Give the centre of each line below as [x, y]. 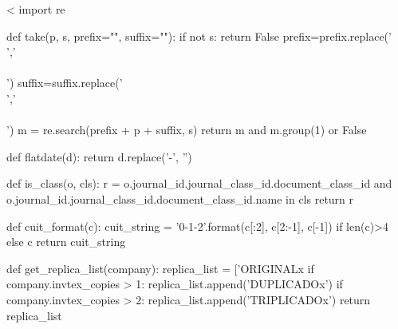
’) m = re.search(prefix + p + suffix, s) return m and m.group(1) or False [187, 130]
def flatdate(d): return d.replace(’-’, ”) [99, 156]
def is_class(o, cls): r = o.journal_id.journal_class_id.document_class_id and [199, 183]
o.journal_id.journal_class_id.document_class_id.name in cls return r [180, 198]
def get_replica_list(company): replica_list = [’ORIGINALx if [160, 268]
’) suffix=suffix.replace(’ [65, 83]
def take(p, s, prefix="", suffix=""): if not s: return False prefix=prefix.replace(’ [199, 36]
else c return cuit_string [66, 242]
